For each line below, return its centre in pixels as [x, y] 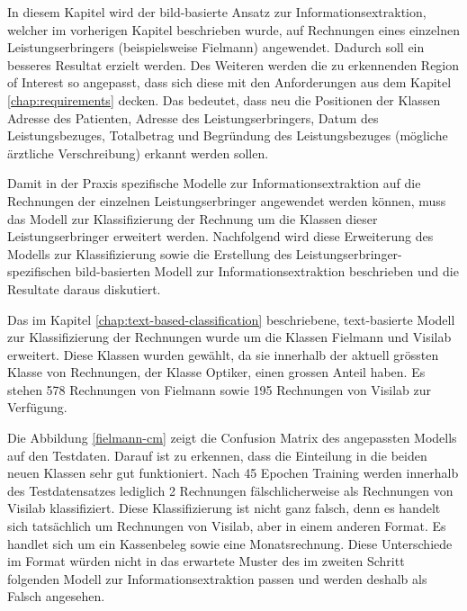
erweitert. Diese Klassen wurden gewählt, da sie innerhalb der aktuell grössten [223, 354]
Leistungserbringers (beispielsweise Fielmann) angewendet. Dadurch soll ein [216, 47]
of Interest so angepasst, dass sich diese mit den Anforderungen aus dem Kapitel [229, 82]
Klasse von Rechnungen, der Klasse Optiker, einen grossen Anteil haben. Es [216, 372]
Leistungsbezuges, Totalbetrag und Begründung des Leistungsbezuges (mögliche [228, 135]
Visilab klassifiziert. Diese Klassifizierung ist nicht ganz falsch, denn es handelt [224, 508]
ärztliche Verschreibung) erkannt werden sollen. [138, 153]
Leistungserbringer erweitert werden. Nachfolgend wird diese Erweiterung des [220, 236]
